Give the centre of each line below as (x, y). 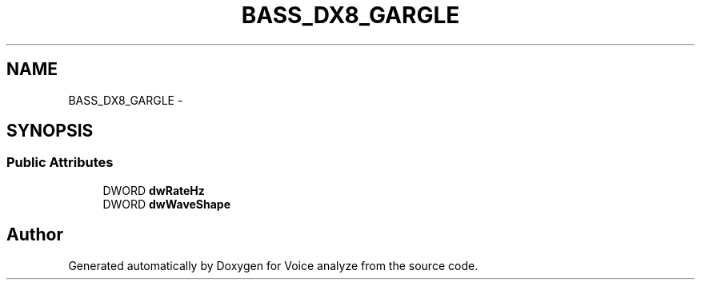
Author (35, 235)
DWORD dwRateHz (154, 190)
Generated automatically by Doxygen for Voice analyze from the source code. (273, 265)
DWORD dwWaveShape (167, 204)
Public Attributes (60, 163)
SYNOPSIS (50, 131)
